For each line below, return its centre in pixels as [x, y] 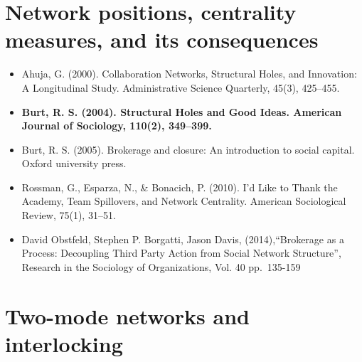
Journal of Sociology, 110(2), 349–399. [117, 126]
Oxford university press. [74, 163]
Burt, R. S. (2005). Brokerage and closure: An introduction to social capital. [188, 149]
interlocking [64, 343]
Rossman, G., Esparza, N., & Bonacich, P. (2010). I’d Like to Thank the [180, 187]
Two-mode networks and [127, 315]
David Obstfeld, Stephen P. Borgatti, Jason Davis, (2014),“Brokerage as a [183, 239]
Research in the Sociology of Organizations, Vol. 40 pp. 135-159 [161, 266]
